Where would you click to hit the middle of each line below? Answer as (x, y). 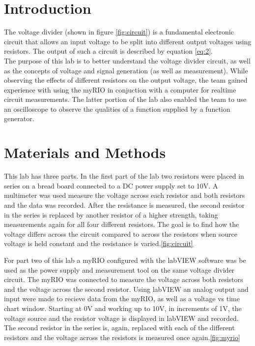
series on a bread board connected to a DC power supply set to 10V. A (111, 185)
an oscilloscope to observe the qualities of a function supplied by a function (117, 109)
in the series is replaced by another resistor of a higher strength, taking (111, 214)
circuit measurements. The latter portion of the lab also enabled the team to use (125, 99)
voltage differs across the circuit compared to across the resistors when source (121, 234)
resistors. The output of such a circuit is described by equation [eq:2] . (108, 51)
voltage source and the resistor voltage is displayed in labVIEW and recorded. (121, 318)
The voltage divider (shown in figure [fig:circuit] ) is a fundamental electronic (119, 32)
